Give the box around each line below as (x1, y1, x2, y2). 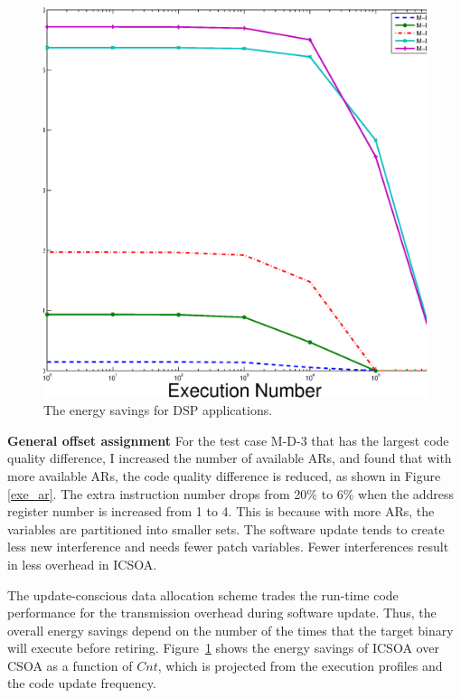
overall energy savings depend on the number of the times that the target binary (7, 620, 454, 639)
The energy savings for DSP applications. (43, 401, 273, 420)
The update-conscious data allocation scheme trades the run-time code (7, 585, 399, 604)
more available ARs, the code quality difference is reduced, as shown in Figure (7, 466, 441, 485)
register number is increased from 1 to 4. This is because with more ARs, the (7, 502, 435, 521)
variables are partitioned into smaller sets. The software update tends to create (7, 519, 445, 538)
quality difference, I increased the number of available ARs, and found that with (7, 448, 452, 467)
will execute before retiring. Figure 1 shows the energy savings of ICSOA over (7, 638, 439, 657)
